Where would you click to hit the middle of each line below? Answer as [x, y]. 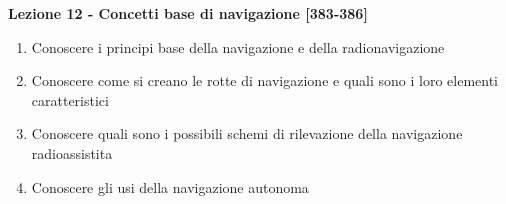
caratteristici [70, 99]
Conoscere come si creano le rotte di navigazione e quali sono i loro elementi [264, 80]
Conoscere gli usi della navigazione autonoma [170, 186]
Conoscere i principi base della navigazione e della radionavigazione [238, 46]
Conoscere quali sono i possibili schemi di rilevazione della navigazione [247, 133]
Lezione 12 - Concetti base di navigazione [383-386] [188, 13]
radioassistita [72, 152]
